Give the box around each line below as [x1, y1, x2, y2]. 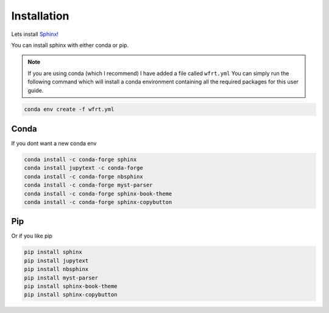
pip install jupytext [24, 257, 89, 264]
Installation [11, 9, 69, 23]
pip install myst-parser [24, 274, 99, 281]
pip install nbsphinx [24, 266, 89, 273]
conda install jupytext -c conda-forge [24, 164, 143, 172]
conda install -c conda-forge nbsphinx [24, 173, 143, 180]
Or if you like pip [11, 232, 53, 240]
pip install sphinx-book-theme [24, 283, 118, 289]
